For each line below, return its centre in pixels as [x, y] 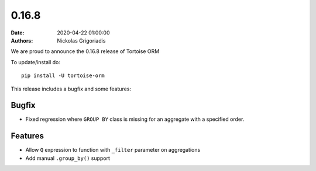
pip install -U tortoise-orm [63, 76]
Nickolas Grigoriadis [81, 40]
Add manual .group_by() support [68, 158]
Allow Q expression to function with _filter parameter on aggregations [113, 150]
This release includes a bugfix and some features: [71, 89]
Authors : [22, 40]
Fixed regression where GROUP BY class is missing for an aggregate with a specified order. [135, 119]
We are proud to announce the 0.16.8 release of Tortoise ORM [85, 51]
